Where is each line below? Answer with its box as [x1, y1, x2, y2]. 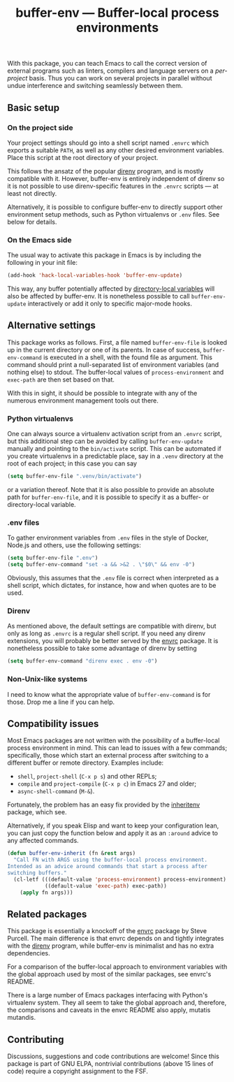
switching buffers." [7, 869, 68, 877]
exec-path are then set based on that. [7, 375, 115, 384]
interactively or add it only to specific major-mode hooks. [27, 299, 193, 308]
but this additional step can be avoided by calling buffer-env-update [7, 437, 203, 445]
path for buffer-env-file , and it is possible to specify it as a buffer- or [7, 493, 209, 501]
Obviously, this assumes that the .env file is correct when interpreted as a [7, 574, 219, 582]
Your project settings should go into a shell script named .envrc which [7, 138, 210, 147]
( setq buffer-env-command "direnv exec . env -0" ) [7, 658, 158, 665]
